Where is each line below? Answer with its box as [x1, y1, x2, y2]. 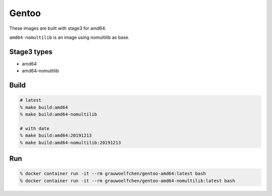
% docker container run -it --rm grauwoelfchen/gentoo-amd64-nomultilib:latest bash [20, 178, 235, 183]
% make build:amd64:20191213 [20, 133, 92, 139]
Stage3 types [9, 47, 53, 56]
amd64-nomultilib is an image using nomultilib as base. [9, 34, 130, 40]
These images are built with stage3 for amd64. [9, 25, 107, 31]
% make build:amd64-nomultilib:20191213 [20, 140, 121, 146]
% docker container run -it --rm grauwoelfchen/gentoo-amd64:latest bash [20, 171, 206, 176]
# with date [20, 125, 50, 131]
